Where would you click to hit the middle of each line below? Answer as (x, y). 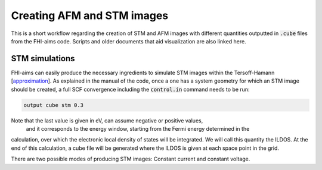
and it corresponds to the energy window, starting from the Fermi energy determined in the (138, 128)
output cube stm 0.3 (53, 105)
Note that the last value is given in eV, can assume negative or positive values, (107, 120)
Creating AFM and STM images (90, 15)
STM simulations (43, 59)
